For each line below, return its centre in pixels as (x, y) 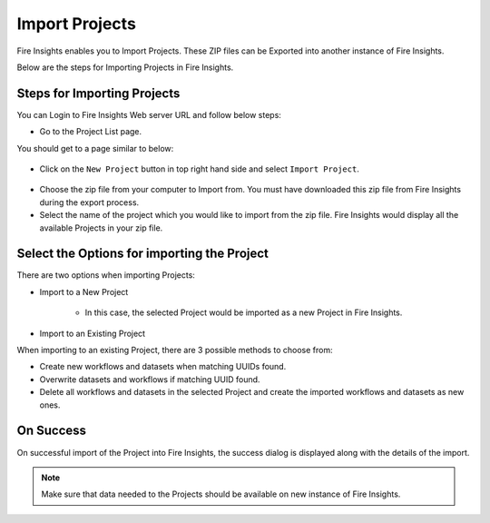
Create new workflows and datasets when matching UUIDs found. (163, 367)
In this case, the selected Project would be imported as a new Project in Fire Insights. (244, 312)
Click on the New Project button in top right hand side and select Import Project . (200, 169)
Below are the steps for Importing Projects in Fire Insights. (125, 67)
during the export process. (89, 202)
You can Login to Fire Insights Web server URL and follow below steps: (149, 114)
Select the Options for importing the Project (143, 254)
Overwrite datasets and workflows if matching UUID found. (150, 379)
